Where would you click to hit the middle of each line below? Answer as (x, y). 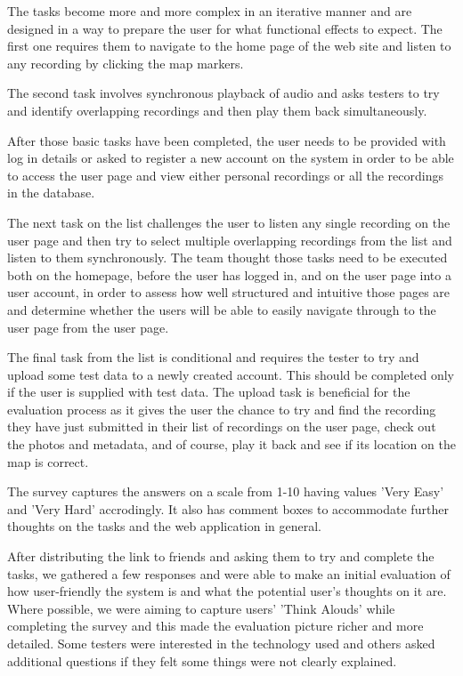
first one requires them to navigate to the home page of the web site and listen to (229, 46)
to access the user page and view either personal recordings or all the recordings (225, 175)
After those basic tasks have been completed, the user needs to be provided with (227, 140)
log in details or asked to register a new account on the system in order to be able (231, 158)
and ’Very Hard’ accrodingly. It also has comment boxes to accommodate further (228, 508)
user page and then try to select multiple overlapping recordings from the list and (230, 240)
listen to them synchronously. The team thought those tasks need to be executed (227, 258)
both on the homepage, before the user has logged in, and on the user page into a (229, 274)
